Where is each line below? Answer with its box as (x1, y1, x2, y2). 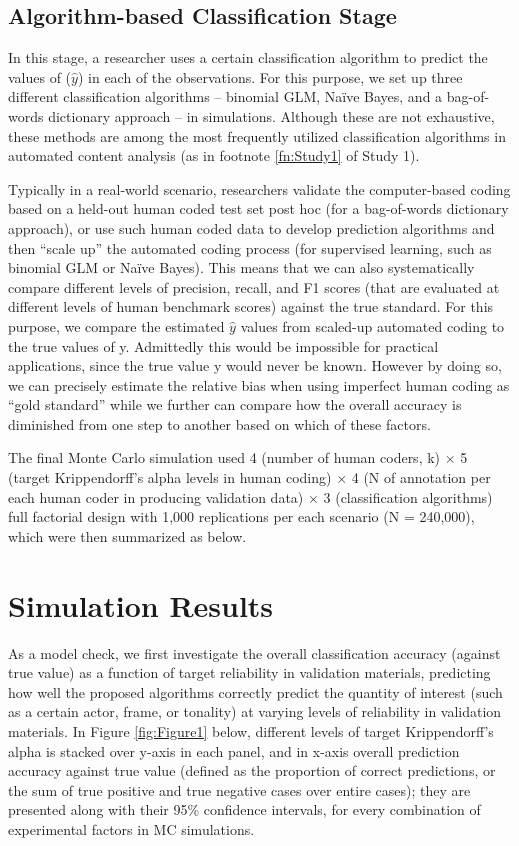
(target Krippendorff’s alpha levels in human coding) (8, 467, 332, 488)
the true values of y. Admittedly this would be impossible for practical (8, 335, 439, 356)
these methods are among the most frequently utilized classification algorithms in (8, 125, 506, 146)
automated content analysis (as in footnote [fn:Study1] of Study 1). (8, 145, 420, 166)
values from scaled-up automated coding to (240, 315, 505, 336)
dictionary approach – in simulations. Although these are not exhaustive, (48, 105, 495, 126)
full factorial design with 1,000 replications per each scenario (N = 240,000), (8, 506, 475, 527)
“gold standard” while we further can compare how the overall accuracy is (8, 394, 462, 415)
